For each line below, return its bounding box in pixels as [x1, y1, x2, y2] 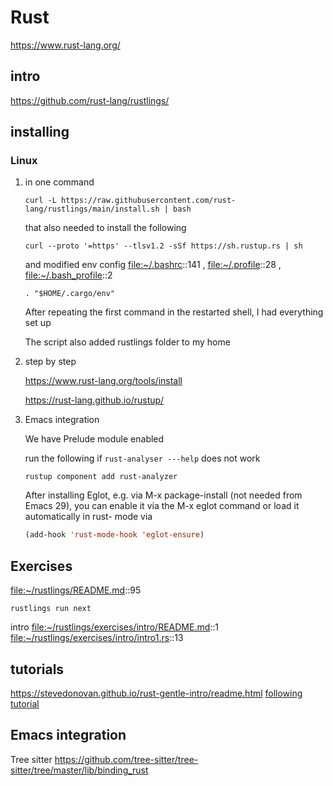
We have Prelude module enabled [24, 433, 165, 445]
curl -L [24, 196, 57, 206]
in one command [24, 176, 95, 188]
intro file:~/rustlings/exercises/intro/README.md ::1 [10, 621, 220, 633]
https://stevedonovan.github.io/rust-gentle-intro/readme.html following [10, 687, 303, 699]
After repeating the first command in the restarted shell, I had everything [24, 306, 324, 318]
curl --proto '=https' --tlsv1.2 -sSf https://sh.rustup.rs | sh [24, 241, 303, 251]
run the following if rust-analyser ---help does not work [24, 452, 261, 465]
